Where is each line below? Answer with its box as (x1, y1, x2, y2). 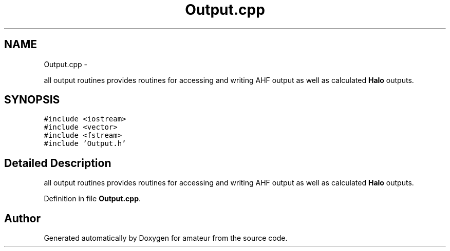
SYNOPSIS (4, 93, 60, 107)
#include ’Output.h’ (44, 139, 126, 148)
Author (4, 212, 41, 225)
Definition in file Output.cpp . (44, 194, 141, 203)
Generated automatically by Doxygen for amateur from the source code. (44, 234, 288, 243)
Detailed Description (4, 156, 111, 170)
